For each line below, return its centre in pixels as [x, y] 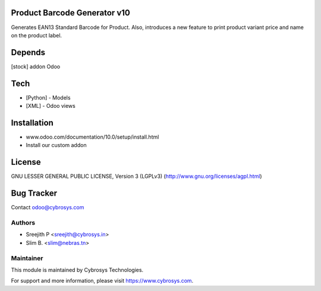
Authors [23, 222]
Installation [32, 122]
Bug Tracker [34, 194]
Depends [28, 52]
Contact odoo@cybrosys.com [48, 207]
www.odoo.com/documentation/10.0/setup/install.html [92, 137]
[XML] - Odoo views [51, 106]
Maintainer [27, 258]
